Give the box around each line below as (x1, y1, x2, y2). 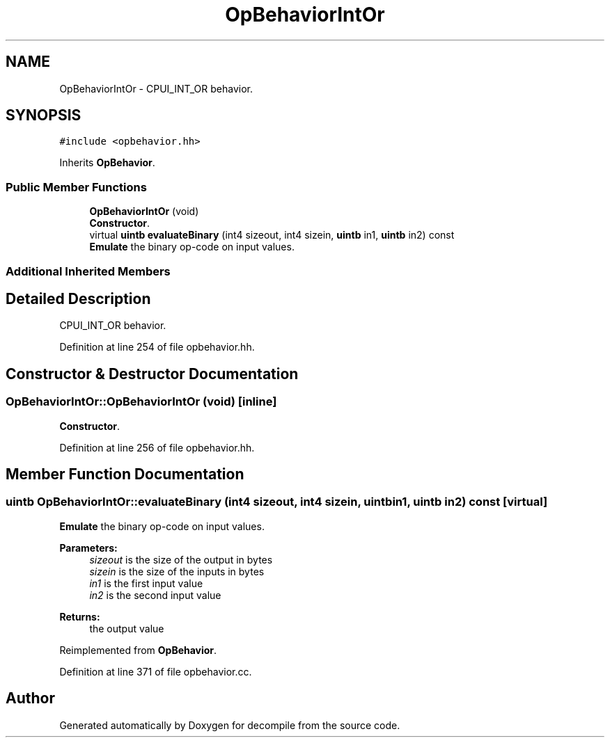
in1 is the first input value (89, 577, 203, 589)
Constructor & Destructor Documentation (6, 365, 299, 383)
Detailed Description (6, 289, 151, 307)
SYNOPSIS (6, 106, 81, 125)
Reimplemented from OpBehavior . (59, 644, 217, 656)
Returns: (59, 610, 100, 623)
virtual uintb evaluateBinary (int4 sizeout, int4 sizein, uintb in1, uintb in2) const (89, 229, 455, 241)
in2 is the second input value (89, 589, 221, 601)
